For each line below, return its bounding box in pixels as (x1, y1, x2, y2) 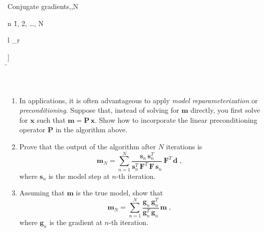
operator (19, 124, 46, 135)
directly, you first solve (190, 105, 260, 115)
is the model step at (48, 170, 110, 181)
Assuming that (19, 187, 65, 198)
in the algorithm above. (55, 124, 128, 135)
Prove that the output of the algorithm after (19, 141, 156, 151)
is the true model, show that (76, 187, 163, 198)
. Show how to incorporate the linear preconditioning (95, 114, 257, 125)
